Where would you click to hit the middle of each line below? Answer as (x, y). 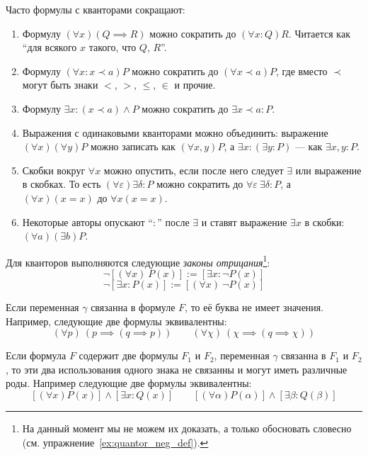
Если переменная (42, 307)
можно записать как (133, 146)
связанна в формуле (133, 307)
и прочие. (195, 85)
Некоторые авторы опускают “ (87, 221)
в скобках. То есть (62, 184)
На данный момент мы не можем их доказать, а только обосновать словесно (187, 428)
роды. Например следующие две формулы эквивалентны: (129, 383)
